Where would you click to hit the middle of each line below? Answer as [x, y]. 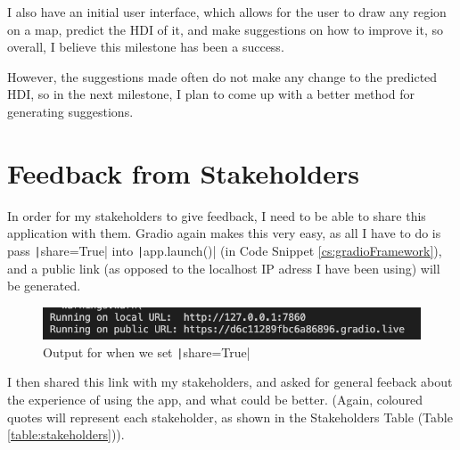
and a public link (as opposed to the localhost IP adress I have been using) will [224, 268]
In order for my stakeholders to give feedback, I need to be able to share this [217, 215]
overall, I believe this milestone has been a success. [146, 47]
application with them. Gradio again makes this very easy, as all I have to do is [224, 233]
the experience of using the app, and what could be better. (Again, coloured [215, 400]
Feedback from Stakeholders [183, 172]
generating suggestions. [70, 111]
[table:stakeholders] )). [66, 434]
